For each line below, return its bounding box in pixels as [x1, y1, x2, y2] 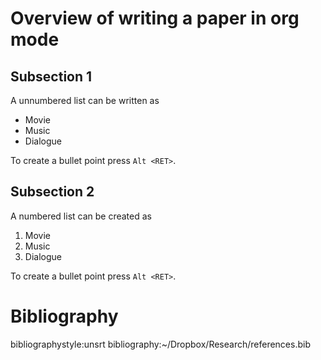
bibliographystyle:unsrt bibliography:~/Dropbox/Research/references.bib [10, 338, 311, 350]
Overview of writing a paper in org [10, 7, 300, 30]
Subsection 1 [10, 68, 93, 85]
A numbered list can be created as [10, 210, 152, 222]
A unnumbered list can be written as [10, 95, 160, 106]
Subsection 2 [10, 183, 95, 201]
